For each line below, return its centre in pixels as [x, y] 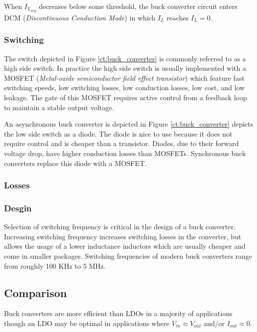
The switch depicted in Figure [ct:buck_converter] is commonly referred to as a [125, 58]
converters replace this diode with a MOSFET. [75, 163]
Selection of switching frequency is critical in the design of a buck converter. [120, 227]
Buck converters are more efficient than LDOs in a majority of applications [118, 313]
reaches [178, 17]
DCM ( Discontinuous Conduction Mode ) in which [80, 17]
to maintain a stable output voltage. [59, 107]
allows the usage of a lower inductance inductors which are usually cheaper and [125, 246]
